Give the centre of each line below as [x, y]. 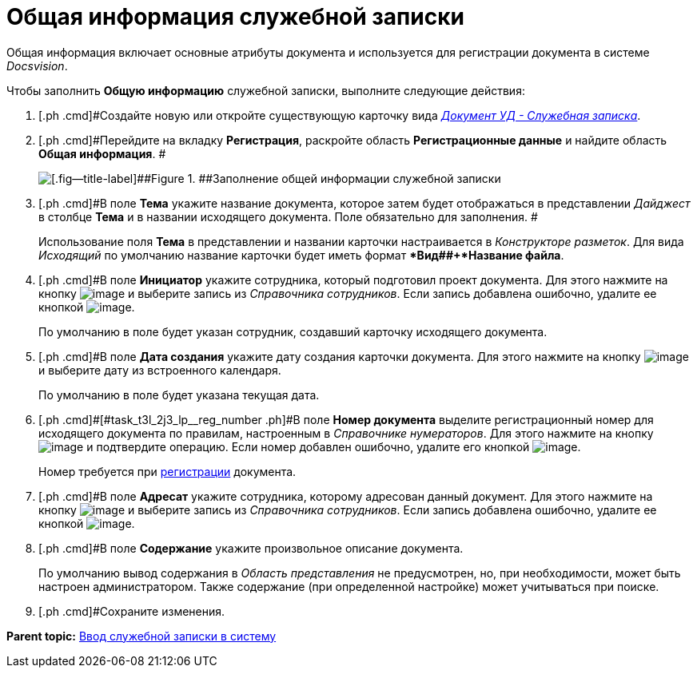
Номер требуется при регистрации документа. [167, 471]
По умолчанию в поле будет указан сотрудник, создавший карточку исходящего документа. [293, 331]
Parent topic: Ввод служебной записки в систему [141, 636]
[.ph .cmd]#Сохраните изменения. [132, 611]
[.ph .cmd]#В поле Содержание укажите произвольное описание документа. [251, 548]
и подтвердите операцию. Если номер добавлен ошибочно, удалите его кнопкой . [334, 446]
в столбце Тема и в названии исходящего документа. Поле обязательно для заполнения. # [288, 216]
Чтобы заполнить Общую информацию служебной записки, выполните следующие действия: [266, 90]
